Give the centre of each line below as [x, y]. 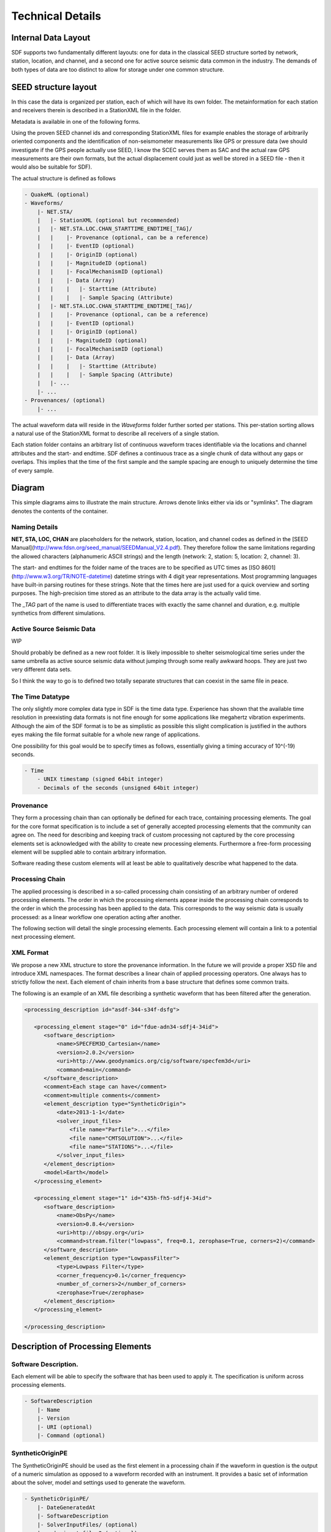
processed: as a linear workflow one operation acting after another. [96, 917]
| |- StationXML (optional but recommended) [108, 220]
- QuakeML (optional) [57, 194]
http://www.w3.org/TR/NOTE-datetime [62, 576]
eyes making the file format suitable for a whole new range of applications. [106, 735]
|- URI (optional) [65, 1427]
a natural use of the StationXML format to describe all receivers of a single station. [116, 433]
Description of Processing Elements [81, 1346]
